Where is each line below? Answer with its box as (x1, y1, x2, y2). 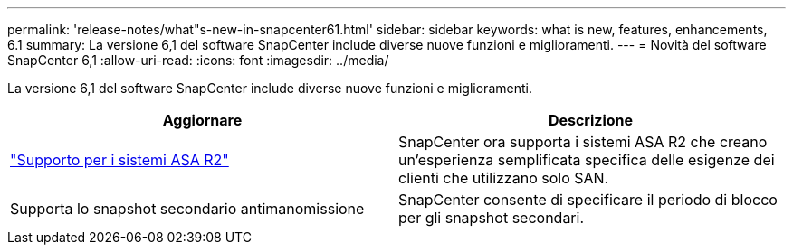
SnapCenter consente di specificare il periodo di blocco (398, 191, 778, 209)
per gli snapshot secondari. (398, 209, 585, 227)
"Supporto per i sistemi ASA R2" (10, 151, 229, 169)
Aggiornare (162, 111, 243, 129)
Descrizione (548, 111, 634, 129)
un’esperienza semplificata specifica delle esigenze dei (398, 151, 775, 169)
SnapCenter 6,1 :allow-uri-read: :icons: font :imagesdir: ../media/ (7, 52, 389, 68)
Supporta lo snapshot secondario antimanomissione (10, 200, 365, 218)
